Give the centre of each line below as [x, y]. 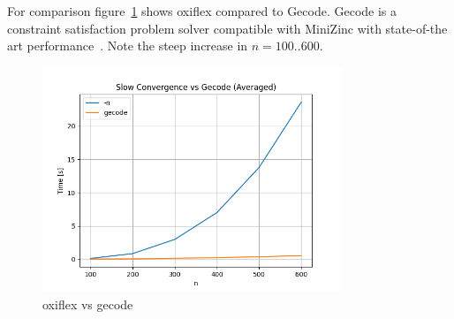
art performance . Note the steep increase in [128, 46]
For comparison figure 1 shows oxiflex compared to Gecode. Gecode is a [202, 11]
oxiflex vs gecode [88, 304]
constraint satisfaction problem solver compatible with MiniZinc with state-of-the [227, 28]
